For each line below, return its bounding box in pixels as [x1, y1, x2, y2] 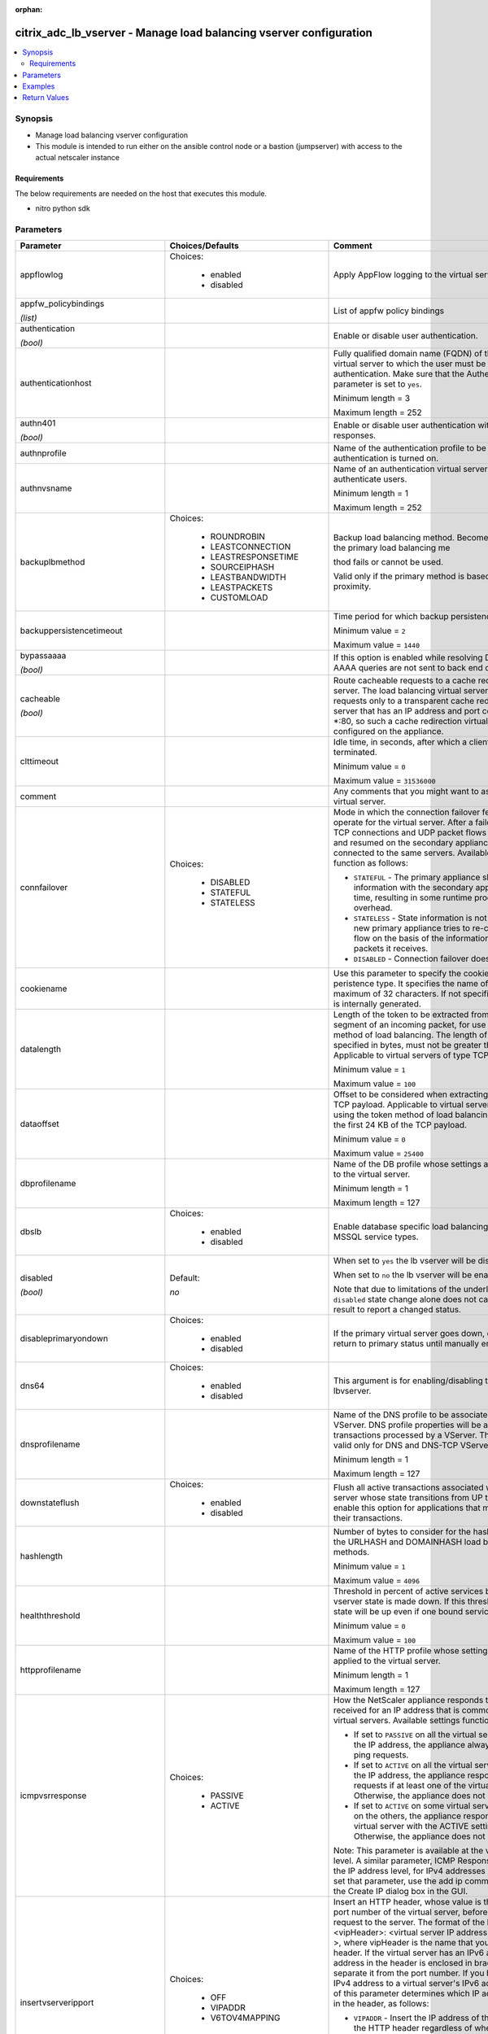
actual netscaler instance [35, 153, 120, 163]
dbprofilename [20, 1178, 76, 1189]
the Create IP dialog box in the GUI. [333, 1886, 468, 1897]
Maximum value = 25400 [333, 1148, 425, 1159]
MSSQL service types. [333, 1231, 419, 1242]
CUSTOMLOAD [210, 592, 268, 604]
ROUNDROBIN [210, 531, 266, 543]
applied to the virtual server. [333, 1656, 441, 1667]
